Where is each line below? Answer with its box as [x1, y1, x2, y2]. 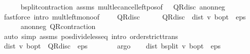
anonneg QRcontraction [20, 21, 96, 31]
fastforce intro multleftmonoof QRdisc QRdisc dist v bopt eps [4, 11, 246, 21]
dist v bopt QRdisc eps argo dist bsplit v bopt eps [4, 40, 221, 51]
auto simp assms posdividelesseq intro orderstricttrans [4, 30, 178, 41]
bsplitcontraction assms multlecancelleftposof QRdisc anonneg [20, 1, 225, 11]
